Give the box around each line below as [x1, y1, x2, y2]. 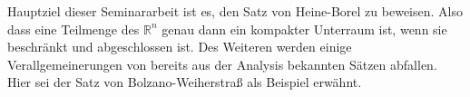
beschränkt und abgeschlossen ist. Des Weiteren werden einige [7, 37, 352, 56]
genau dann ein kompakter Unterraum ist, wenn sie [162, 19, 447, 38]
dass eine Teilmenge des [7, 19, 140, 38]
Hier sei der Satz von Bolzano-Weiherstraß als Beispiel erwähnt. [7, 73, 362, 92]
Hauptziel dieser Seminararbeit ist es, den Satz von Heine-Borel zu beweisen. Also [7, 2, 463, 20]
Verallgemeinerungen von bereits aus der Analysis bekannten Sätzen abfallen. [7, 54, 437, 73]
